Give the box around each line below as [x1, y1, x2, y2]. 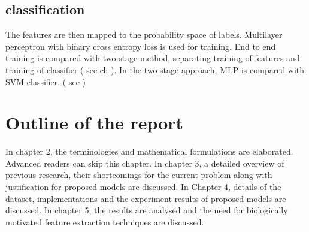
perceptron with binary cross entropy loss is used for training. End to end [5, 40, 276, 52]
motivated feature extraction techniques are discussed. [5, 215, 204, 228]
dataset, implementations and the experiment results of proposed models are [5, 192, 286, 204]
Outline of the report [5, 110, 184, 135]
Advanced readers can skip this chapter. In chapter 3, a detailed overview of [5, 156, 284, 169]
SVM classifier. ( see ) [5, 75, 86, 88]
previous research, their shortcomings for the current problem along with [5, 168, 272, 181]
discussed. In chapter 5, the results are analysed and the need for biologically [5, 204, 288, 216]
